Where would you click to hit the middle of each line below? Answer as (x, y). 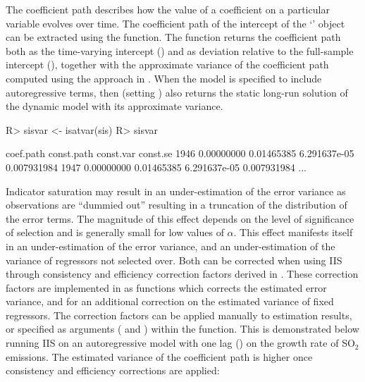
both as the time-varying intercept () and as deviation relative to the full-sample (180, 50)
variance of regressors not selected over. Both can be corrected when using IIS (174, 260)
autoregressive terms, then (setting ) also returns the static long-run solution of (177, 92)
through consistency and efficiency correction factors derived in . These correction (182, 274)
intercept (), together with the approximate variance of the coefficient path (167, 64)
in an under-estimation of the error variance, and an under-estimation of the (171, 246)
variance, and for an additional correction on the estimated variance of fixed (170, 301)
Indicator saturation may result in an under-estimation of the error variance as (176, 191)
